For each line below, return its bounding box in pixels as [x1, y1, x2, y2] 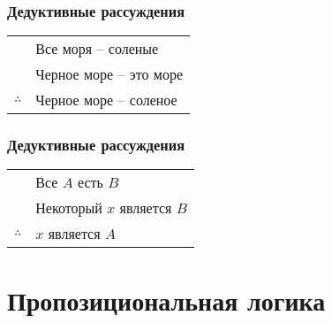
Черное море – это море [35, 64, 184, 85]
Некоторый [35, 197, 102, 219]
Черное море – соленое [35, 89, 177, 111]
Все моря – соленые [35, 38, 159, 59]
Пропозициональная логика [7, 281, 326, 318]
